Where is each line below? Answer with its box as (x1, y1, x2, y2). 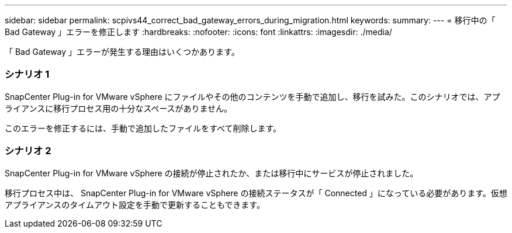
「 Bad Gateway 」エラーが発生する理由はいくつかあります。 (5, 47, 240, 57)
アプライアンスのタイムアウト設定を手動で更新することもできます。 (5, 199, 265, 210)
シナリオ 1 (5, 68, 50, 81)
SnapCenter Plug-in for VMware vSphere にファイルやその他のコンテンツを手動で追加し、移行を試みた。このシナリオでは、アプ (5, 91, 500, 102)
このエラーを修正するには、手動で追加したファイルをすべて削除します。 (5, 123, 282, 133)
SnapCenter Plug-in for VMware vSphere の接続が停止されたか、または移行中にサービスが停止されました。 (5, 168, 418, 178)
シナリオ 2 (5, 145, 51, 157)
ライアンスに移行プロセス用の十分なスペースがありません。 (5, 103, 233, 113)
